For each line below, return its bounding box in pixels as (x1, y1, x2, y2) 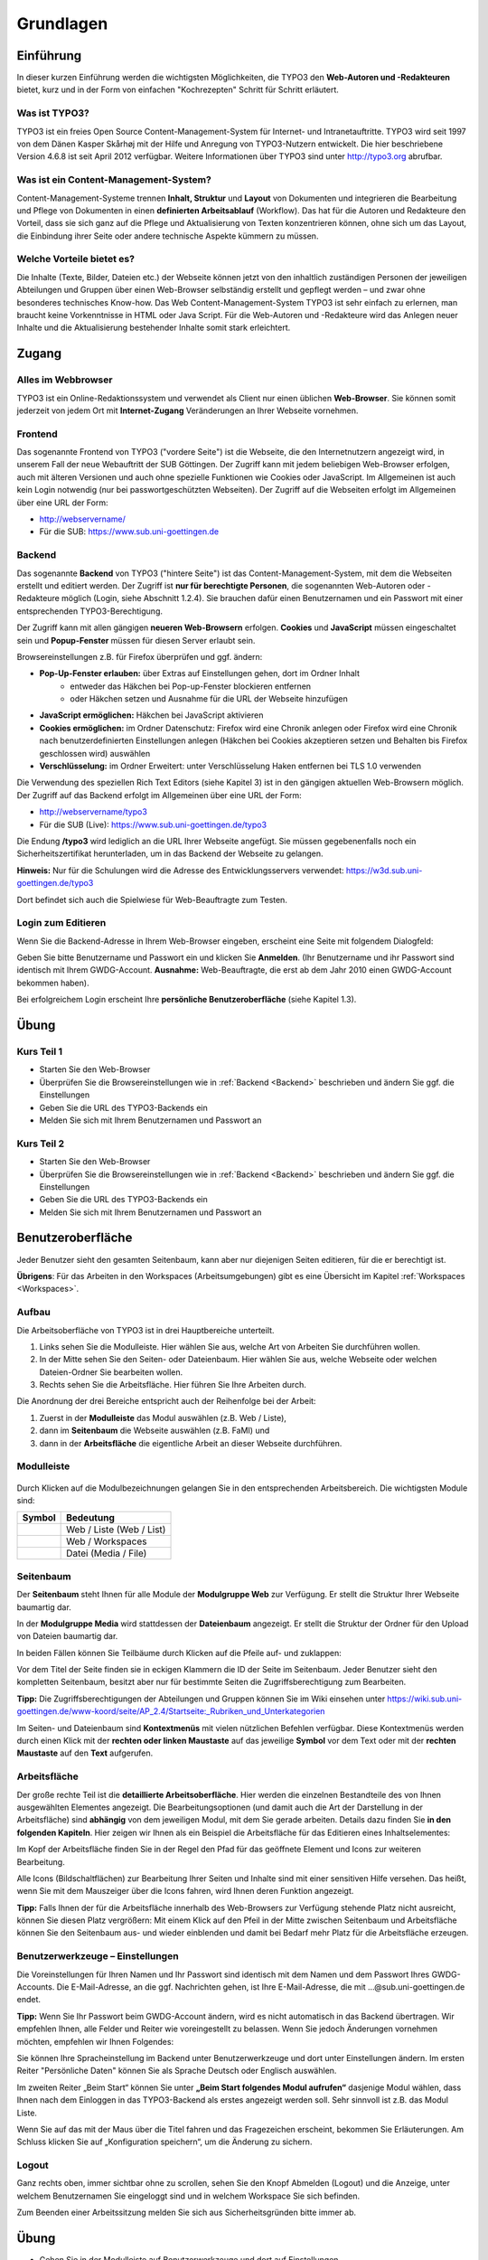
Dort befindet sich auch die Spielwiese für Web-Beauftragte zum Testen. (16, 894, 288, 905)
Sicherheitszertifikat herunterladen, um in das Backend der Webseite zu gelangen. (16, 848, 324, 859)
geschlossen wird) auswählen (39, 748, 151, 758)
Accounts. (16, 1981, 55, 1992)
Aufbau (16, 1306, 52, 1319)
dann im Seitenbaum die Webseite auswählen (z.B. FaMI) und (39, 1425, 270, 1436)
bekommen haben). (16, 977, 89, 988)
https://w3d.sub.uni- (345, 864, 423, 876)
